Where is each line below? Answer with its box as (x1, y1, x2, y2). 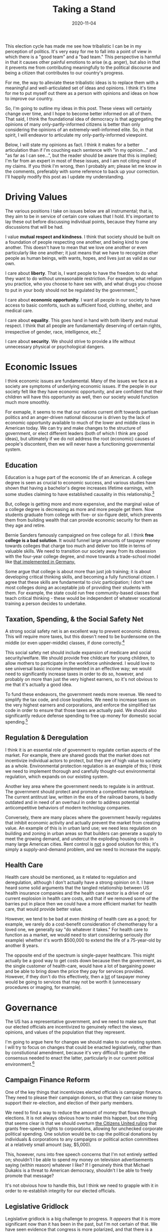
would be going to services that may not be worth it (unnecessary (5, 979, 141, 985)
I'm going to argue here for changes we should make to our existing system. (5, 1039, 162, 1045)
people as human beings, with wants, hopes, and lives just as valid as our (5, 255, 156, 261)
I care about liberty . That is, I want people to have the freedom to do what (5, 270, 158, 276)
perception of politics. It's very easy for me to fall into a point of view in (5, 48, 152, 54)
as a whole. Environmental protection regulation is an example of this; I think (5, 763, 162, 769)
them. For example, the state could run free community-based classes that (5, 589, 159, 596)
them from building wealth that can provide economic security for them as (5, 517, 158, 523)
